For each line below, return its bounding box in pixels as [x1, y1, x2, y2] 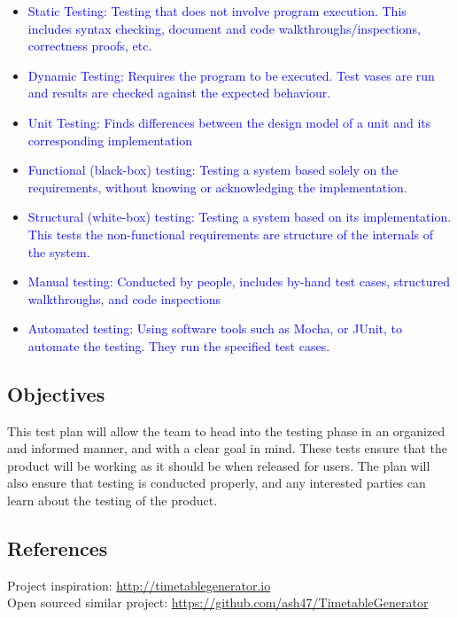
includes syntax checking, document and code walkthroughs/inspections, [27, 19, 421, 37]
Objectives [7, 379, 105, 407]
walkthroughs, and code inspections [27, 289, 221, 308]
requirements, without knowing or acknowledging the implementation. [27, 177, 407, 196]
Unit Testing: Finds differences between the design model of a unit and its [27, 113, 431, 131]
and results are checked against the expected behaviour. [27, 83, 331, 102]
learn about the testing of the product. [7, 491, 218, 510]
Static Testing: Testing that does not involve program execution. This [27, 2, 407, 20]
